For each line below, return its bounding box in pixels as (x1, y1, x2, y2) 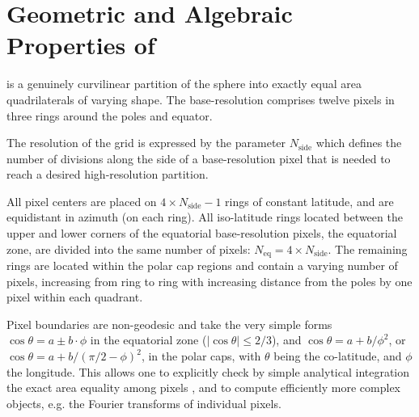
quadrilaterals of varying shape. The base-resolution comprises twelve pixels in (6, 91, 395, 107)
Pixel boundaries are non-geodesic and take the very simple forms (6, 315, 332, 332)
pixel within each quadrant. (6, 289, 143, 305)
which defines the (315, 134, 402, 151)
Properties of (6, 28, 155, 61)
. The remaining (328, 240, 408, 257)
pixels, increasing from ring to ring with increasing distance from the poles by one (6, 272, 413, 289)
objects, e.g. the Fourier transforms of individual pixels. (6, 394, 281, 411)
